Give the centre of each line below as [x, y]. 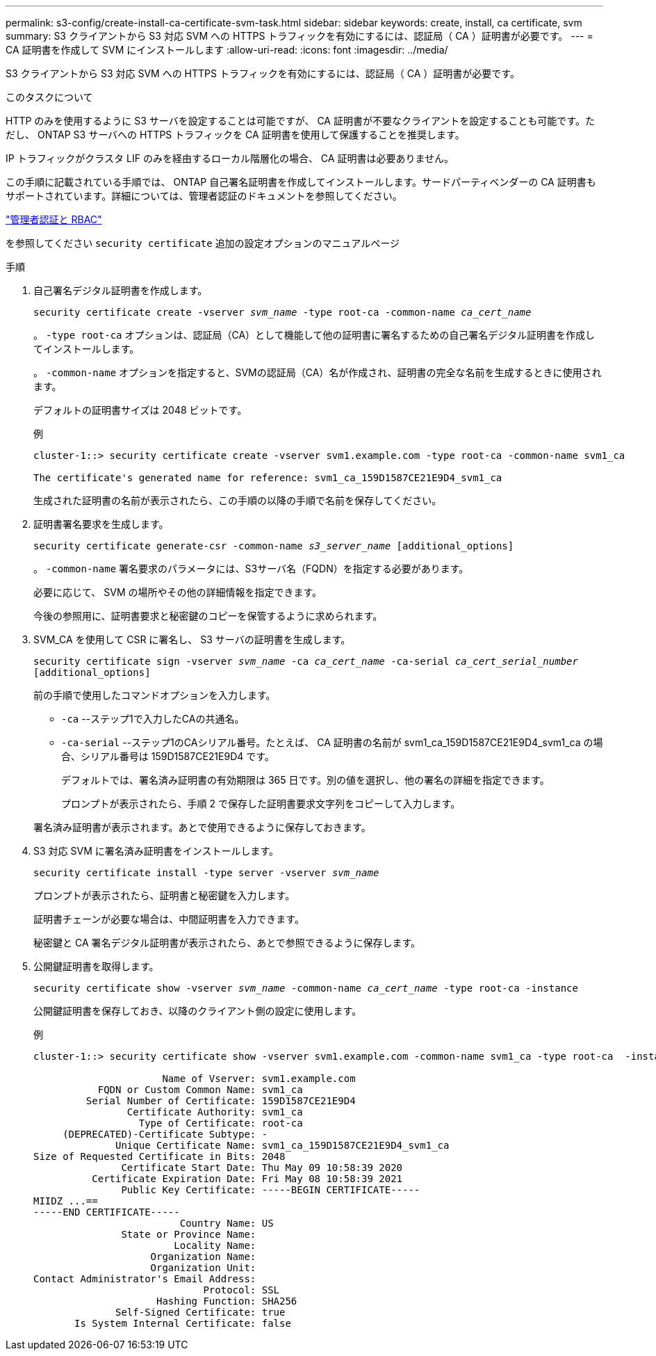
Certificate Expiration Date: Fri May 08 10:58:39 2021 [247, 1179]
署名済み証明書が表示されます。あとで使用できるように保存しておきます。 [202, 827]
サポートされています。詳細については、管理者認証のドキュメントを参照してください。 [204, 196]
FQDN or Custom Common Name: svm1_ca [200, 1090]
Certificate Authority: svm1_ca [215, 1112]
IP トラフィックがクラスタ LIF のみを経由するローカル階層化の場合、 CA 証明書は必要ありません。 [230, 158]
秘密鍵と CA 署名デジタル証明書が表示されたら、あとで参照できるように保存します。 [227, 943]
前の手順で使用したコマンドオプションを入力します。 [155, 695]
